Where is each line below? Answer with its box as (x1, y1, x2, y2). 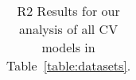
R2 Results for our (17, 2, 120, 20)
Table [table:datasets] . (6, 56, 131, 74)
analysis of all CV (19, 20, 119, 38)
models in (41, 38, 95, 56)
